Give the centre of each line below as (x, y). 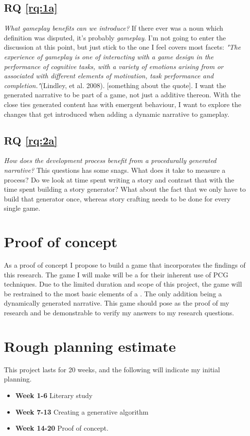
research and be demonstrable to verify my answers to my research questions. (119, 312)
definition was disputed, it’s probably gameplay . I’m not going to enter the (115, 37)
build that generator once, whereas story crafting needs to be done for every (117, 198)
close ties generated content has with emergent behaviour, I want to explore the (123, 104)
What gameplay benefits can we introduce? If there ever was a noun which (114, 28)
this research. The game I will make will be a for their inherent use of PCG (116, 274)
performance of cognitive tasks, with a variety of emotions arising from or (114, 66)
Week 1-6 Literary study (54, 395)
